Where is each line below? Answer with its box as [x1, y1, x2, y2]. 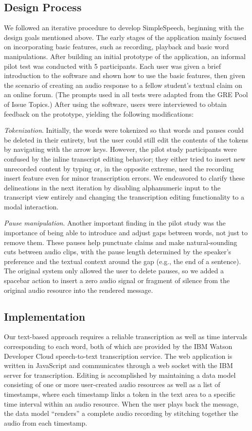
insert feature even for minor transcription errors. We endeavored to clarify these [4, 173, 245, 183]
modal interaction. [4, 201, 59, 211]
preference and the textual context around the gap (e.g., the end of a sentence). [4, 256, 241, 266]
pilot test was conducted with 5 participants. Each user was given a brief [4, 61, 221, 71]
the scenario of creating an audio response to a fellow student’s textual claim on [4, 80, 242, 90]
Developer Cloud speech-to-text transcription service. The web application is [4, 350, 233, 361]
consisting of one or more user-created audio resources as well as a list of [4, 379, 220, 390]
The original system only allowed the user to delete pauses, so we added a [4, 266, 224, 276]
